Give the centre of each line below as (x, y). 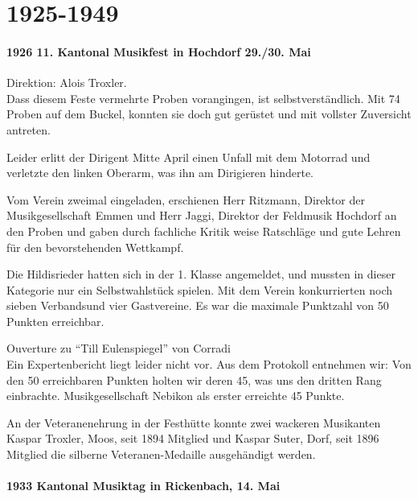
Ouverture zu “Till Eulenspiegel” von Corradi (119, 348)
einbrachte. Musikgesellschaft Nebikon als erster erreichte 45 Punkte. (176, 396)
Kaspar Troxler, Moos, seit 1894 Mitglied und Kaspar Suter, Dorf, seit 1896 (193, 438)
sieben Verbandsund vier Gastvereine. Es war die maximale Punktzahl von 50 (198, 305)
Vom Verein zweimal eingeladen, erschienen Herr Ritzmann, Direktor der (186, 199)
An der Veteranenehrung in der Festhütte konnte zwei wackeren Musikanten (194, 422)
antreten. (29, 129)
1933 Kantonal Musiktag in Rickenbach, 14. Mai (143, 486)
